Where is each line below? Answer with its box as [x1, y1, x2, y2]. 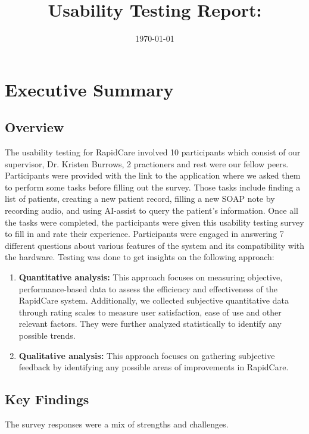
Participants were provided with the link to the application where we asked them [5, 169, 301, 182]
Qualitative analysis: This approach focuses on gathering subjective [18, 349, 275, 361]
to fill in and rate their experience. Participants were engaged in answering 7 [5, 227, 284, 240]
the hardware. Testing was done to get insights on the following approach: [5, 251, 274, 263]
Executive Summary [5, 77, 174, 101]
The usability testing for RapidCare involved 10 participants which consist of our [5, 146, 301, 158]
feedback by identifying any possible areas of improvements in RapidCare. [18, 361, 289, 373]
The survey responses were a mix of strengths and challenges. [5, 418, 229, 430]
